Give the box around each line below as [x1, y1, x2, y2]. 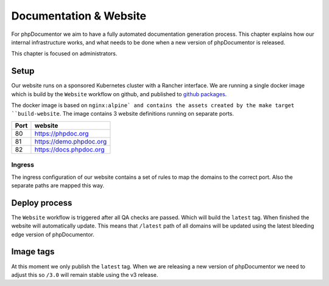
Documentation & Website [11, 9, 147, 23]
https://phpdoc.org [34, 129, 89, 138]
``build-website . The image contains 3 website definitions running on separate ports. [11, 110, 234, 117]
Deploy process [11, 198, 73, 208]
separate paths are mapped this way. [11, 181, 105, 189]
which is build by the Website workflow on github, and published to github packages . [11, 90, 227, 97]
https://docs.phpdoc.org [34, 145, 105, 153]
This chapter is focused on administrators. [11, 50, 118, 57]
